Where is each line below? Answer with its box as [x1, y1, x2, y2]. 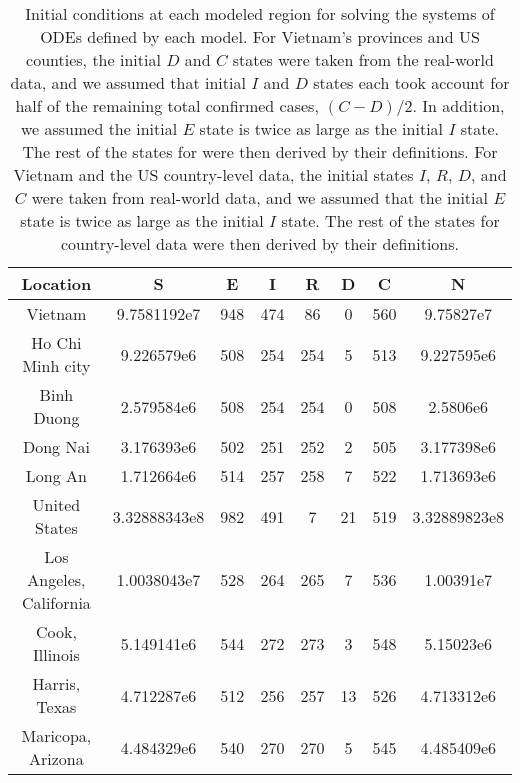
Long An [25, 464, 87, 487]
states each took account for [313, 71, 510, 94]
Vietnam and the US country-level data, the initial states [13, 163, 414, 186]
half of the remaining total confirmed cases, [15, 94, 319, 117]
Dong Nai [22, 435, 90, 458]
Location [21, 272, 92, 295]
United [32, 493, 81, 516]
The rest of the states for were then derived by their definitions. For [22, 140, 498, 163]
